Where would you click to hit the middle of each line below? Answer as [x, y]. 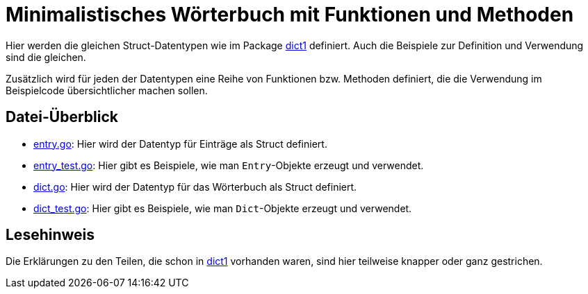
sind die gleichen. [46, 57]
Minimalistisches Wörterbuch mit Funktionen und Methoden [290, 15]
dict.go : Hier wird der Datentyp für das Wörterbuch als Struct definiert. [195, 187]
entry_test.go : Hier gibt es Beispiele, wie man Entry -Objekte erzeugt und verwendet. [229, 165]
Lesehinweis [50, 235]
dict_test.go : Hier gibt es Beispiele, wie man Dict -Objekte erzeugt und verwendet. [223, 208]
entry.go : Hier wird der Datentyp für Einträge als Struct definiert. [180, 144]
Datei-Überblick [62, 117]
